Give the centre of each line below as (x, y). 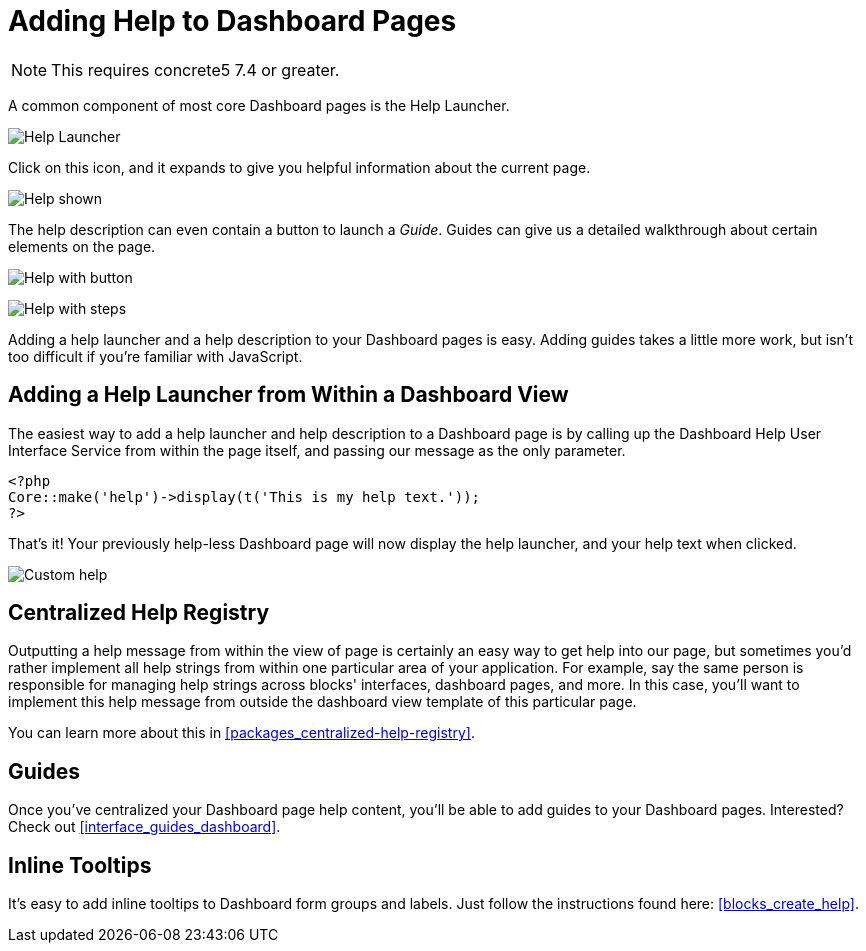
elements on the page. (82, 246)
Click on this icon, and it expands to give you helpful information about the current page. (299, 167)
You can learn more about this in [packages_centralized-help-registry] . (241, 733)
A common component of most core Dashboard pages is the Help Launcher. (259, 105)
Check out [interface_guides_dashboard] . (144, 827)
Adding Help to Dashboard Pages (232, 21)
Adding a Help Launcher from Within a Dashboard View (288, 395)
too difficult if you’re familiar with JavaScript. (155, 356)
